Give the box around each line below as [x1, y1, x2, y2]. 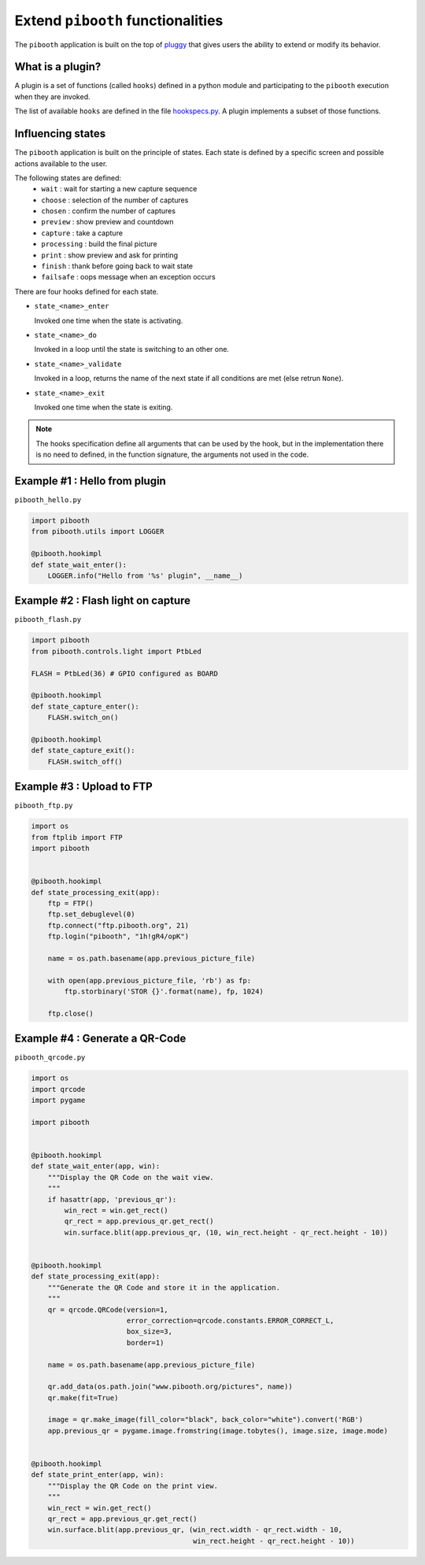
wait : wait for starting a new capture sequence [41, 184, 198, 194]
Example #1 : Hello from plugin [14, 474, 167, 487]
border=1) [126, 1338, 164, 1347]
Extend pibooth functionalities [14, 12, 224, 29]
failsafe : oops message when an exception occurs [41, 272, 216, 282]
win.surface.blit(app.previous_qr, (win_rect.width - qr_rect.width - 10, [47, 1526, 342, 1534]
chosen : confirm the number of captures [41, 206, 176, 216]
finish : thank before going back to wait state [41, 261, 193, 271]
